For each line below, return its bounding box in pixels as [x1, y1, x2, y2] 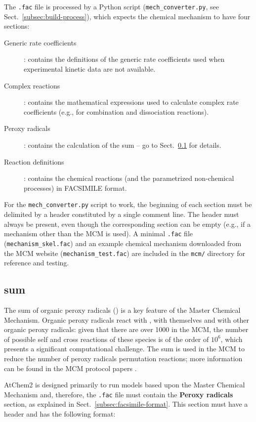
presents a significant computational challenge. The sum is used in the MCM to [4, 343, 245, 354]
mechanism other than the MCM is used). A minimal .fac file [4, 228, 193, 239]
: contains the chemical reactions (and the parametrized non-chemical [24, 173, 234, 183]
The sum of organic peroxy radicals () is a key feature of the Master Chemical [4, 304, 241, 315]
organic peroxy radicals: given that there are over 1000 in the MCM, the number [4, 324, 249, 335]
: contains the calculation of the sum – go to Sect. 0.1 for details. [24, 140, 221, 150]
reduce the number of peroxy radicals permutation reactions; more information [4, 353, 243, 363]
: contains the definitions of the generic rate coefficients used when [24, 54, 225, 64]
